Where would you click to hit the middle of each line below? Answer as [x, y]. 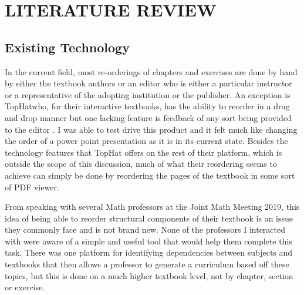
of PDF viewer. [32, 187]
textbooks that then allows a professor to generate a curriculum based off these [147, 264]
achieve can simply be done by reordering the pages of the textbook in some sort [150, 175]
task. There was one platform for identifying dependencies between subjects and [149, 252]
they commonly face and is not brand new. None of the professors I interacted [145, 229]
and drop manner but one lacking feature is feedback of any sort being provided [148, 117]
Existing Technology [67, 47]
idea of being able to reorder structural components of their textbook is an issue [149, 218]
